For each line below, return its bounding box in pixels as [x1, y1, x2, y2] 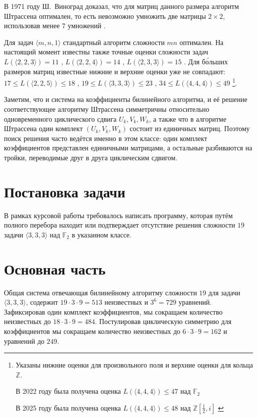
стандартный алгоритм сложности [63, 37, 165, 47]
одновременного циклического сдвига [4, 113, 117, 124]
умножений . [68, 20, 106, 31]
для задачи [208, 287, 241, 297]
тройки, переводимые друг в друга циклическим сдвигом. [4, 152, 177, 162]
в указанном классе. [72, 229, 131, 239]
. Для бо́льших [184, 56, 228, 66]
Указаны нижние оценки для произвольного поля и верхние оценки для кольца [15, 360, 253, 370]
